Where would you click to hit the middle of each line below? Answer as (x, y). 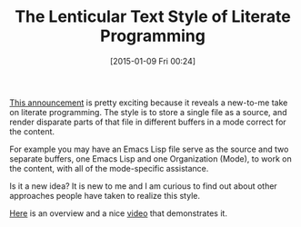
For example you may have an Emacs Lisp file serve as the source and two (149, 149)
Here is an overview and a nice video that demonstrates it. (118, 213)
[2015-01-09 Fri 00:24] (153, 61)
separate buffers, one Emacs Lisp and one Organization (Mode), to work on (151, 158)
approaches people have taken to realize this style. (105, 195)
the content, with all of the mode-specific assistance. (109, 168)
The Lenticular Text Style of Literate (153, 17)
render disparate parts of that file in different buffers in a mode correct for (148, 122)
